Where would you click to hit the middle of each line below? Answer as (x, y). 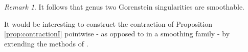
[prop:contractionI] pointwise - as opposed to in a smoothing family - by (117, 34)
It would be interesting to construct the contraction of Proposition (108, 23)
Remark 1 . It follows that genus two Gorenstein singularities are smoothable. (125, 7)
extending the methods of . (46, 43)
